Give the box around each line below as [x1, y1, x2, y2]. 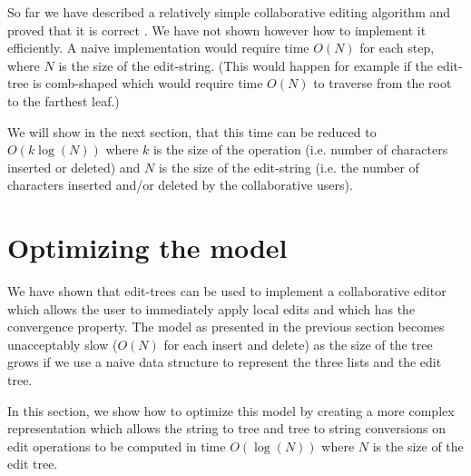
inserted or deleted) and [7, 157, 141, 176]
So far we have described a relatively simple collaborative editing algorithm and [7, 3, 451, 21]
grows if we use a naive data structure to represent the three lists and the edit [7, 352, 442, 372]
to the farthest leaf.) [7, 91, 120, 110]
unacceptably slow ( [7, 334, 118, 353]
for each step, [359, 38, 435, 57]
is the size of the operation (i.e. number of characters [152, 140, 448, 159]
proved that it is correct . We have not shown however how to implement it [7, 20, 427, 39]
